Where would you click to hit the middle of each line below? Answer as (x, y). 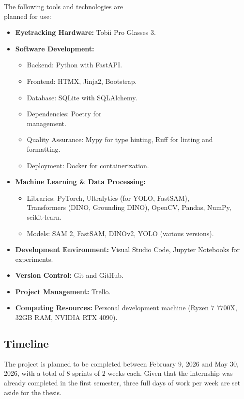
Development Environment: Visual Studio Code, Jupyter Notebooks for (127, 249)
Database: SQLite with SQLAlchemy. (82, 97)
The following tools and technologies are (63, 6)
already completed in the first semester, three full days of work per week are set (122, 383)
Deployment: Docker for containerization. (88, 165)
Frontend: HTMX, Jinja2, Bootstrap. (82, 81)
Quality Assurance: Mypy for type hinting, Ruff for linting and (120, 139)
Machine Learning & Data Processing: (80, 182)
